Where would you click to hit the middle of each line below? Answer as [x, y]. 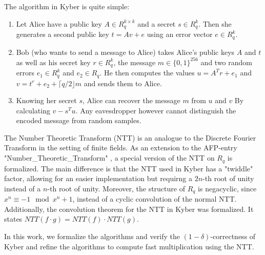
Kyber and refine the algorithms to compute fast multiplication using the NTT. [129, 246]
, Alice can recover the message [131, 100]
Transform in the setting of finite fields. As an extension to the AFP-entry [121, 148]
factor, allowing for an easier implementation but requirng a [98, 178]
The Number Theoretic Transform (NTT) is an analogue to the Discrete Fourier [130, 137]
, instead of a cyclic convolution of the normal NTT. [155, 199]
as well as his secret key [53, 62]
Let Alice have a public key [59, 23]
